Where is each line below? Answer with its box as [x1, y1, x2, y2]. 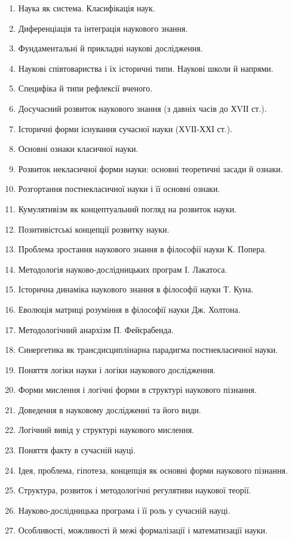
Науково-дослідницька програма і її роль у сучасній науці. [18, 504, 230, 516]
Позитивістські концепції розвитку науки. [18, 222, 170, 235]
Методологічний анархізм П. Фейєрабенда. [18, 323, 174, 335]
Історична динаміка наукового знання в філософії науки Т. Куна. [18, 283, 254, 295]
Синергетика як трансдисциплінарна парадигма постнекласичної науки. [18, 343, 278, 356]
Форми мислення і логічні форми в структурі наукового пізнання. [18, 383, 257, 396]
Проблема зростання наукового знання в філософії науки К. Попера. [18, 243, 267, 255]
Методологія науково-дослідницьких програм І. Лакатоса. [18, 263, 228, 275]
